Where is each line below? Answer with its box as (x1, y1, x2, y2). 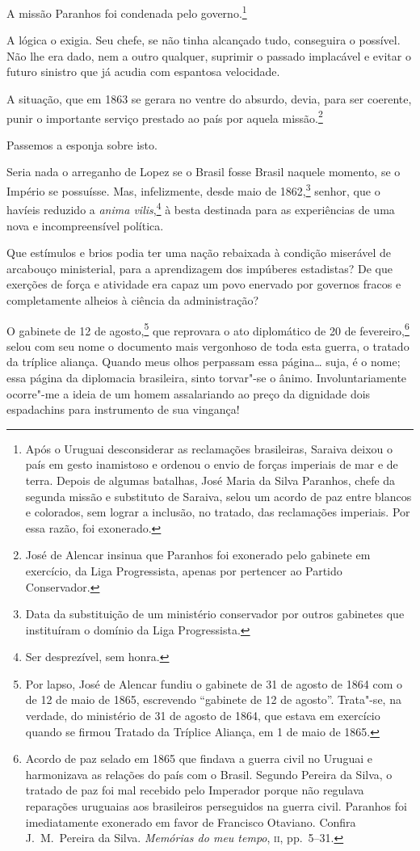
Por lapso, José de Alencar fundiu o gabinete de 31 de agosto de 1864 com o (25, 675, 402, 692)
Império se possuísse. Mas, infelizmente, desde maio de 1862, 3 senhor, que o (6, 180, 380, 199)
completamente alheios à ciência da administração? (6, 291, 259, 308)
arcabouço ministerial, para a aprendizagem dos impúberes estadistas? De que (6, 259, 393, 276)
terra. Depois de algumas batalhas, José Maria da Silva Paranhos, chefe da (25, 471, 396, 488)
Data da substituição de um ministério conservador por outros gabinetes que (25, 605, 405, 622)
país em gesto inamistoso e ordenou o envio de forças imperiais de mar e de (25, 456, 398, 473)
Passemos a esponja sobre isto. (6, 136, 157, 153)
